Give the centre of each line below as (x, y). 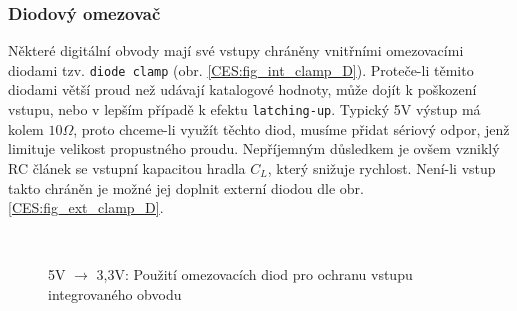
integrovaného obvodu (115, 293)
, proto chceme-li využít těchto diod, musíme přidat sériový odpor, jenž (291, 128)
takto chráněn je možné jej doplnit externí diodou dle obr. (186, 187)
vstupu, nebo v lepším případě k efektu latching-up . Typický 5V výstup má (244, 109)
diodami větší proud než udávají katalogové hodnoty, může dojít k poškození (242, 89)
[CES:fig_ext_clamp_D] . (86, 207)
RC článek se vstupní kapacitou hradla (127, 167)
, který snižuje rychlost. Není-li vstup (381, 167)
